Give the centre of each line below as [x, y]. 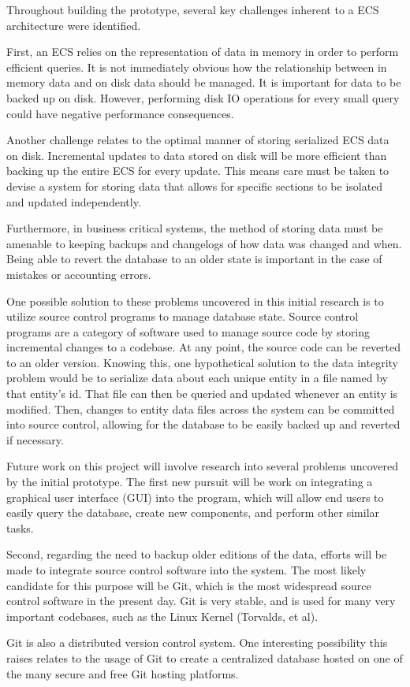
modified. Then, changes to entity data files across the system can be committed [201, 408]
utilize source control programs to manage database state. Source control [183, 316]
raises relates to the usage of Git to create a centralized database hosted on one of [205, 657]
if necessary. [35, 439]
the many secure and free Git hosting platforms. [123, 673]
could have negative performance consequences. [120, 113]
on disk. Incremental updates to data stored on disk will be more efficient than [197, 155]
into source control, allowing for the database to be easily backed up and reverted [203, 424]
